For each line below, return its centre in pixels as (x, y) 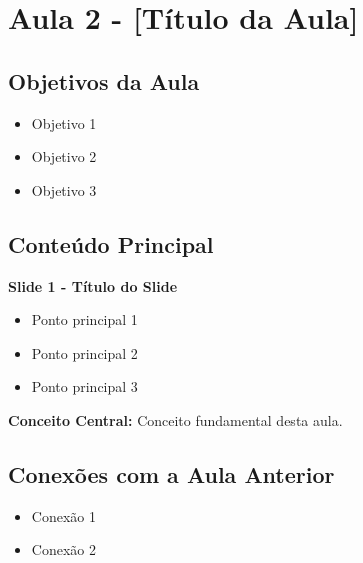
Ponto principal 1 (84, 319)
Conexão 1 (63, 515)
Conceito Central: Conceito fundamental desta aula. (175, 419)
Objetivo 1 (64, 122)
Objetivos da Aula (104, 80)
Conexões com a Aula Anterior (171, 473)
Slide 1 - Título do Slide (93, 285)
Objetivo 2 (64, 156)
